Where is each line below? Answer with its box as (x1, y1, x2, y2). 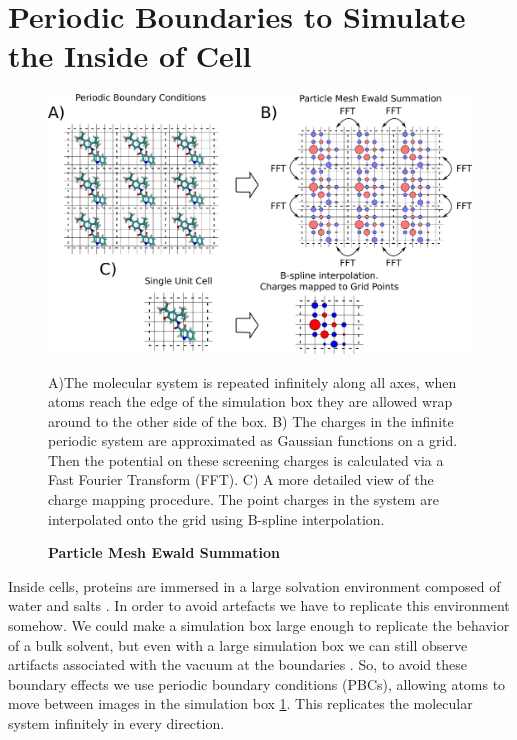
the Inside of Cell (8, 35, 252, 76)
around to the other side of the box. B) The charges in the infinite (48, 410, 454, 431)
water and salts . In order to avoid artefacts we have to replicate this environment (8, 595, 510, 616)
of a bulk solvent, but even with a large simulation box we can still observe (8, 634, 468, 655)
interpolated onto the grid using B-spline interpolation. (48, 508, 385, 529)
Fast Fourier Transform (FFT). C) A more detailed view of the (48, 469, 434, 490)
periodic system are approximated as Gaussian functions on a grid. (48, 430, 458, 451)
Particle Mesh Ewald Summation (48, 542, 281, 563)
